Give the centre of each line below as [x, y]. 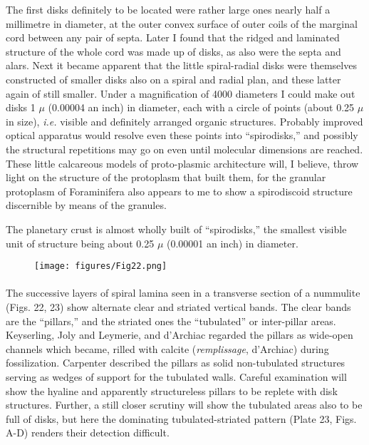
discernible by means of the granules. [86, 205]
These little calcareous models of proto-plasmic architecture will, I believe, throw [182, 163]
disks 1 [21, 107]
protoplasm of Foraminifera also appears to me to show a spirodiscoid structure [179, 191]
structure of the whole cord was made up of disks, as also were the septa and [173, 51]
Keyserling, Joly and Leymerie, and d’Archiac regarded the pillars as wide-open [180, 335]
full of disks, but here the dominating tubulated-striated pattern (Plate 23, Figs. [181, 418]
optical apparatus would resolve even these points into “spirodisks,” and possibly [182, 135]
